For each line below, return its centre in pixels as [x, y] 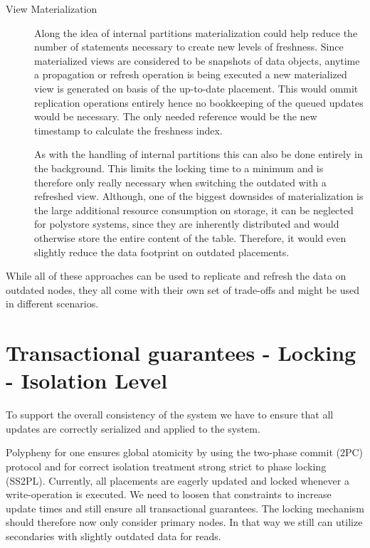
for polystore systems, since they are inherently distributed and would [187, 224]
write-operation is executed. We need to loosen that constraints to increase [169, 494]
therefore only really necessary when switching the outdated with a [180, 182]
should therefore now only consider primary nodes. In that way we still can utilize [184, 522]
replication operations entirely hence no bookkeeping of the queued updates [199, 102]
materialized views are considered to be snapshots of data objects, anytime [197, 60]
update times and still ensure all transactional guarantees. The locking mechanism [185, 508]
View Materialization [52, 9]
